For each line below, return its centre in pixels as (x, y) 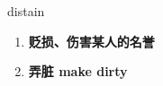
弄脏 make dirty (78, 71)
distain (26, 11)
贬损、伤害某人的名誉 (91, 41)
